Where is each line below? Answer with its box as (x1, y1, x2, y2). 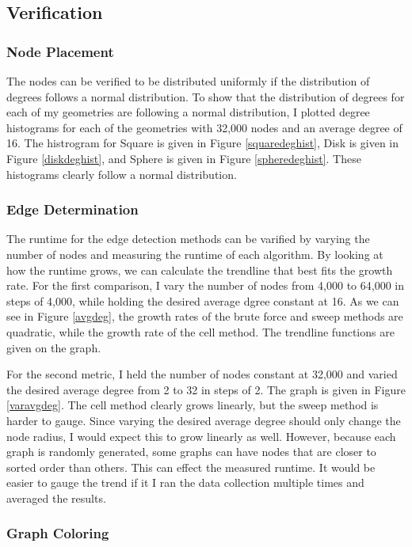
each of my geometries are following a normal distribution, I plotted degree (6, 104, 370, 120)
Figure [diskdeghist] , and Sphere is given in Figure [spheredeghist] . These (6, 150, 361, 166)
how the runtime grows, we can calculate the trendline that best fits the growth (6, 261, 393, 278)
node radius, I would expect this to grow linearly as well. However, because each (6, 427, 396, 444)
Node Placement (6, 41, 114, 61)
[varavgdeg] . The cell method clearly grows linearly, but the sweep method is (6, 397, 379, 413)
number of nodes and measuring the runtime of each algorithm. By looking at (6, 245, 383, 262)
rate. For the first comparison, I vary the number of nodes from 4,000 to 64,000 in (6, 277, 404, 294)
